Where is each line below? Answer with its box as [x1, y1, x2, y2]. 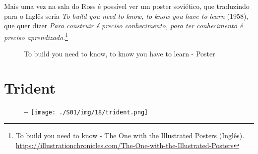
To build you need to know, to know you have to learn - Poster [24, 49, 215, 59]
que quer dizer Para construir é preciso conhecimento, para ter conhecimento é [4, 20, 243, 31]
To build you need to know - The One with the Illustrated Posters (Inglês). [15, 130, 245, 141]
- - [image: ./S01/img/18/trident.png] [24, 106, 148, 116]
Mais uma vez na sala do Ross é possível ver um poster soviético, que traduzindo [4, 1, 250, 11]
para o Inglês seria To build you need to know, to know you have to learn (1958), [4, 10, 249, 21]
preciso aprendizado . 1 [4, 30, 68, 42]
